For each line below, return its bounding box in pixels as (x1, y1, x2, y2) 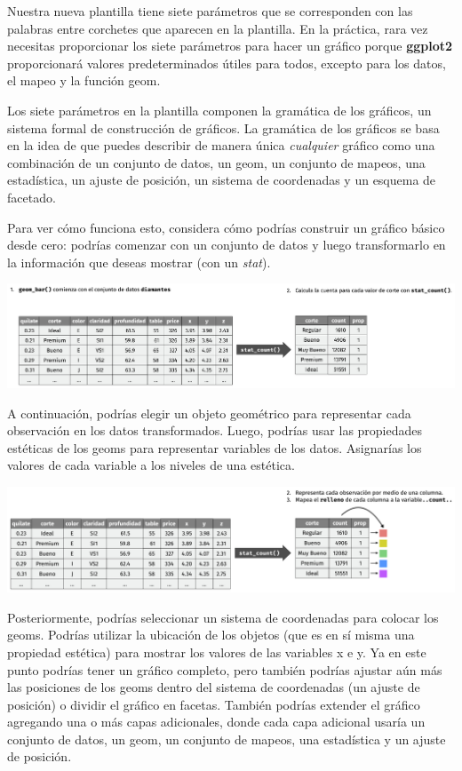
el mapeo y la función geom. (7, 71, 161, 90)
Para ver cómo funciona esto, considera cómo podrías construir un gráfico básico (7, 218, 445, 236)
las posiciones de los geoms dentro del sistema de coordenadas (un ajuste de (7, 678, 420, 696)
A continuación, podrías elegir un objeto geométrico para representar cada (7, 403, 411, 422)
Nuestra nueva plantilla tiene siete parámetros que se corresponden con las (7, 2, 413, 20)
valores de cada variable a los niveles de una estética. (7, 456, 295, 474)
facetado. (7, 187, 56, 206)
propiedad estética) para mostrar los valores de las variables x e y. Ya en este (7, 642, 426, 661)
